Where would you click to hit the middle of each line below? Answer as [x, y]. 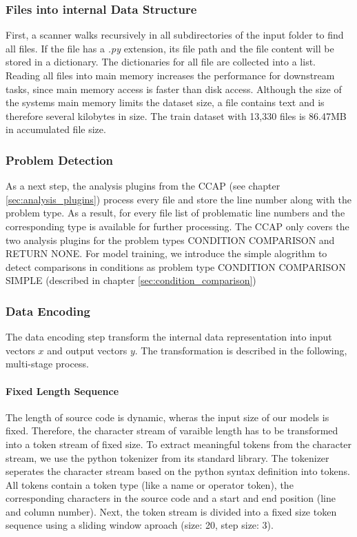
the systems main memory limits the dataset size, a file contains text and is [165, 102]
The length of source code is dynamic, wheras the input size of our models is [167, 417]
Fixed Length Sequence [62, 391]
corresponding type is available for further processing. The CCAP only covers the [177, 226]
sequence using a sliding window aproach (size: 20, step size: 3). [140, 525]
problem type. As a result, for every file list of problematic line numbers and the [175, 213]
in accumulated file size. [56, 129]
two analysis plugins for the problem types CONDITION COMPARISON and [170, 240]
